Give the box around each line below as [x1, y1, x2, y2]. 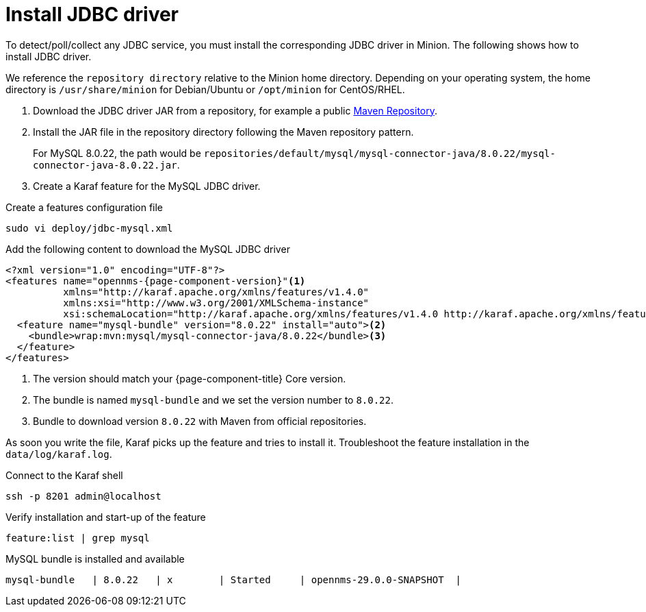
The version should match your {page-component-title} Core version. [33, 372, 346, 384]
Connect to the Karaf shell [5, 469, 123, 481]
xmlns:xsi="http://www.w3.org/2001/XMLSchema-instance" [63, 297, 370, 308]
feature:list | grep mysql [5, 532, 150, 543]
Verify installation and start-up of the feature [5, 511, 206, 523]
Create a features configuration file [5, 201, 164, 213]
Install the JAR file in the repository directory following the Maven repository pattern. [33, 125, 414, 138]
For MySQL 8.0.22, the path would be [33, 147, 201, 159]
